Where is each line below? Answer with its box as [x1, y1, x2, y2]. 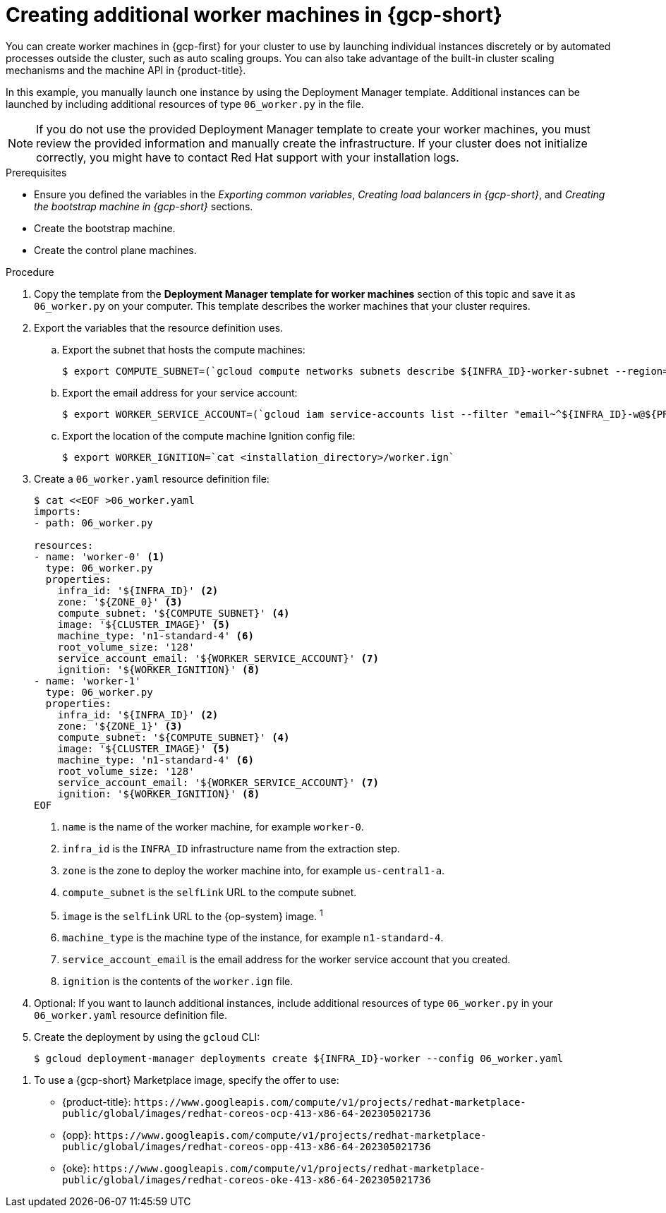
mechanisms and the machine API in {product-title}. [6, 64, 246, 76]
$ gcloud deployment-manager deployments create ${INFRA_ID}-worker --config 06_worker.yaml [34, 1053, 564, 1065]
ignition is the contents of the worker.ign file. [62, 975, 293, 988]
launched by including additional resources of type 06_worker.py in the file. [6, 97, 364, 110]
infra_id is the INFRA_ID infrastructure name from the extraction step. [62, 842, 400, 855]
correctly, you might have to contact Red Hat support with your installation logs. [36, 150, 459, 164]
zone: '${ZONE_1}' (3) [57, 720, 183, 732]
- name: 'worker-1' [34, 675, 141, 687]
